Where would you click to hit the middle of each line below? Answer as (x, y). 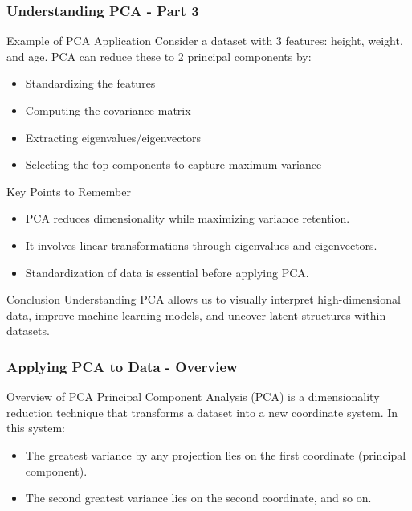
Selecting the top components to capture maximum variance (173, 164)
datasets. (28, 331)
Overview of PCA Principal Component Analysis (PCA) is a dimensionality (193, 397)
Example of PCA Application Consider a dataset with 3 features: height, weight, (205, 41)
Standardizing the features (90, 83)
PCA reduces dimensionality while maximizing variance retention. (188, 218)
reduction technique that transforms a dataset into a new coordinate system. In (202, 412)
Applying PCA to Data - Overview (122, 366)
